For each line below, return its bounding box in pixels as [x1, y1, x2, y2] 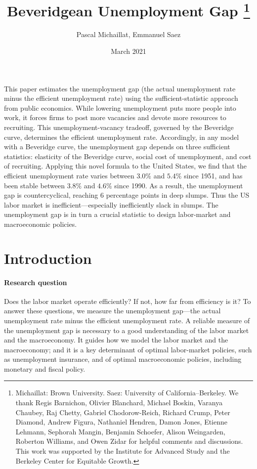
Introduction [4, 248, 92, 268]
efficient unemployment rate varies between [4, 170, 134, 180]
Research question [4, 277, 67, 287]
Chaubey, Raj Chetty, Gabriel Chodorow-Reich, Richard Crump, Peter [15, 407, 230, 417]
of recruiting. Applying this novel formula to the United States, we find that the [4, 161, 247, 171]
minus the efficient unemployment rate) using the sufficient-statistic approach [4, 93, 238, 103]
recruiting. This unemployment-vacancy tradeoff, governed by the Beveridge [4, 122, 234, 132]
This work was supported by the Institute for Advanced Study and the [15, 446, 230, 456]
